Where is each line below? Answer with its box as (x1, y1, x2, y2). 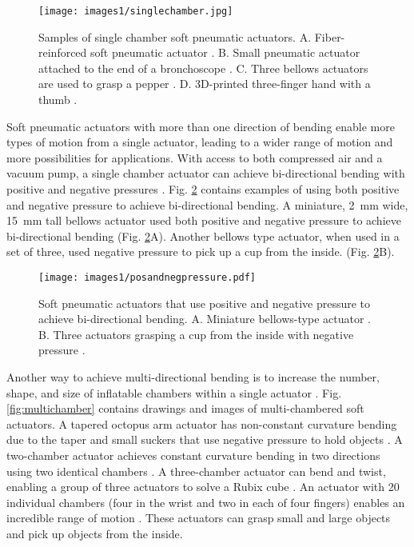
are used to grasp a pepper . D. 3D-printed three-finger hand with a (38, 75, 371, 92)
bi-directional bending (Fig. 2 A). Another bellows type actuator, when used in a (6, 227, 400, 244)
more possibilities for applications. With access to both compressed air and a (6, 149, 383, 166)
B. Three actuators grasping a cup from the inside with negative (38, 325, 354, 342)
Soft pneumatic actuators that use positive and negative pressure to (38, 294, 371, 311)
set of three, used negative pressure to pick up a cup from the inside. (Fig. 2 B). (6, 243, 395, 260)
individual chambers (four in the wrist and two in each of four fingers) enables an (6, 493, 405, 510)
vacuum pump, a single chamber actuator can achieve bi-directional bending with (6, 165, 405, 182)
